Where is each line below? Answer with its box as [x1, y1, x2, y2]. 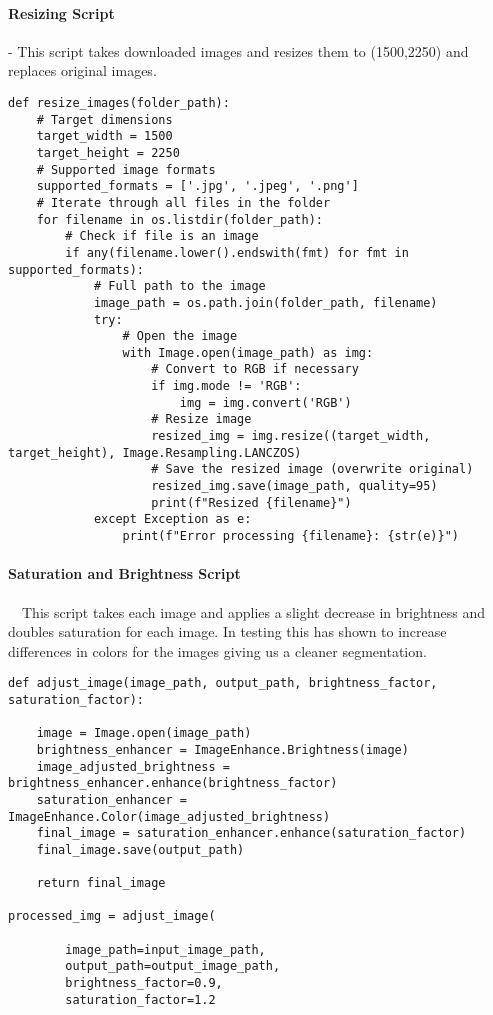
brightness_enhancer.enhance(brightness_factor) [8, 776, 338, 791]
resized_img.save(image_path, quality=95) [151, 479, 438, 494]
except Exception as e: [93, 512, 252, 527]
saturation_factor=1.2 [65, 992, 216, 1007]
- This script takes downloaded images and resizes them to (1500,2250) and [8, 40, 469, 61]
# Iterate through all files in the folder [36, 195, 331, 210]
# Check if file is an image [65, 229, 259, 244]
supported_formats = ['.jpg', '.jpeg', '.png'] [36, 179, 359, 194]
